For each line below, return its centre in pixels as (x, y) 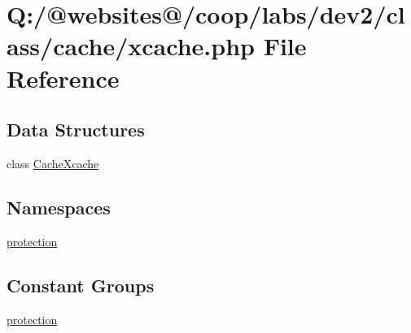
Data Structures (76, 130)
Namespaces (59, 207)
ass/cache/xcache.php (131, 46)
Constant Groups (81, 285)
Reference (63, 78)
